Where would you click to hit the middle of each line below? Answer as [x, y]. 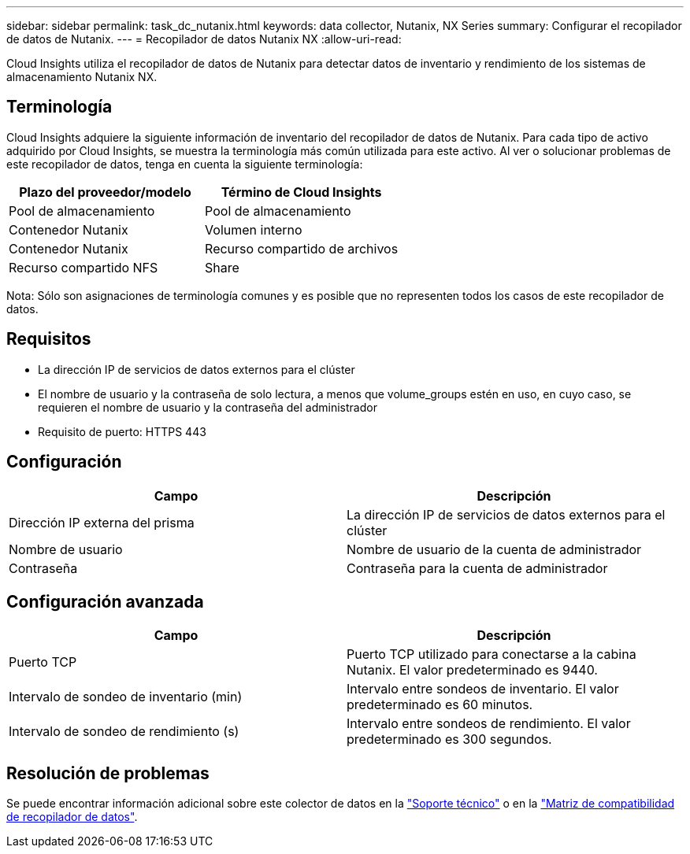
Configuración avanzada [105, 601]
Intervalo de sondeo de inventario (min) [126, 697]
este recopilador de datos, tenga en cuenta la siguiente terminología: [185, 164]
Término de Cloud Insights [301, 192]
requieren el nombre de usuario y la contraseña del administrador [208, 407]
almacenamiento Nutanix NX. [82, 77]
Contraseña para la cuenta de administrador [477, 568]
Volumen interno [254, 229]
